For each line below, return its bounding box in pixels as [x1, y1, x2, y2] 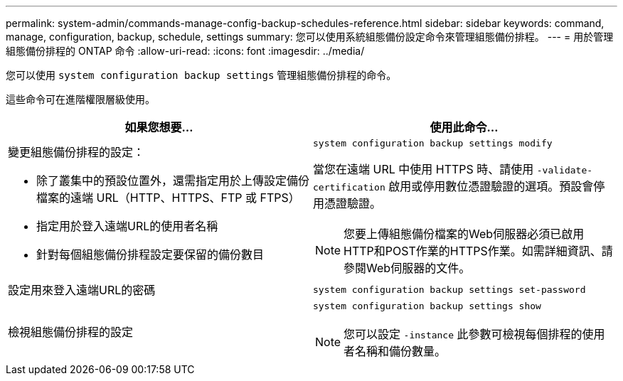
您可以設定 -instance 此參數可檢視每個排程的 [344, 327, 582, 341]
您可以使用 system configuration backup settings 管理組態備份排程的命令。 [6, 69, 397, 81]
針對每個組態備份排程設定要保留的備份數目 [36, 247, 265, 262]
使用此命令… [430, 120, 499, 134]
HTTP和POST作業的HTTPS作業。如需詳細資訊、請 [344, 244, 613, 258]
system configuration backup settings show [313, 301, 541, 311]
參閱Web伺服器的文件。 [344, 261, 471, 275]
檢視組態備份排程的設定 [8, 324, 134, 339]
